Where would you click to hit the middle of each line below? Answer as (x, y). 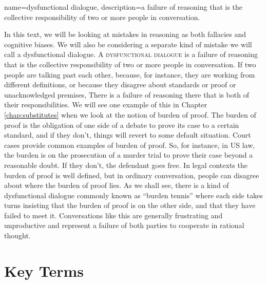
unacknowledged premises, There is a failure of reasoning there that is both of (127, 94)
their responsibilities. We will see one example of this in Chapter (106, 105)
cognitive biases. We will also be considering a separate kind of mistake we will (128, 44)
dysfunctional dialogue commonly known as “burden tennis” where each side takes (133, 195)
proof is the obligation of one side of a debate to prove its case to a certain (122, 125)
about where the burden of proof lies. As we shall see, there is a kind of (117, 185)
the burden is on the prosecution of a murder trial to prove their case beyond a (129, 155)
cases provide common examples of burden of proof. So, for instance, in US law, (130, 145)
